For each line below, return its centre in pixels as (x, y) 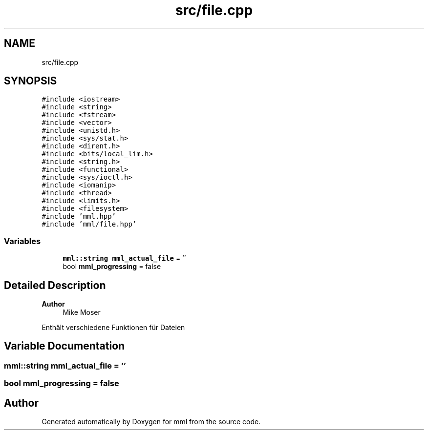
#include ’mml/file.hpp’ (89, 224)
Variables (22, 241)
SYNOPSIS (31, 81)
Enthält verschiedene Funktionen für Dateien (113, 328)
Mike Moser (82, 312)
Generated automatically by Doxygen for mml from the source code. (151, 422)
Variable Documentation (64, 346)
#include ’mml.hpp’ (79, 217)
